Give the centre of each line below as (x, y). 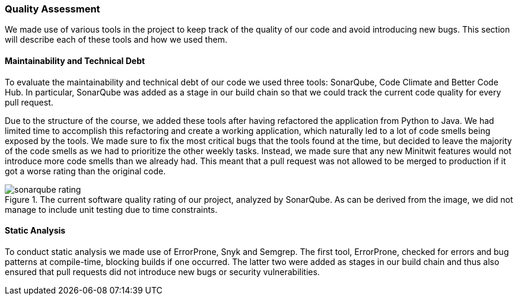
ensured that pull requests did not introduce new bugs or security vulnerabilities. (162, 272)
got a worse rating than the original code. (85, 171)
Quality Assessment (53, 9)
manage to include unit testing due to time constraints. (111, 209)
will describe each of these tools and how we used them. (116, 40)
